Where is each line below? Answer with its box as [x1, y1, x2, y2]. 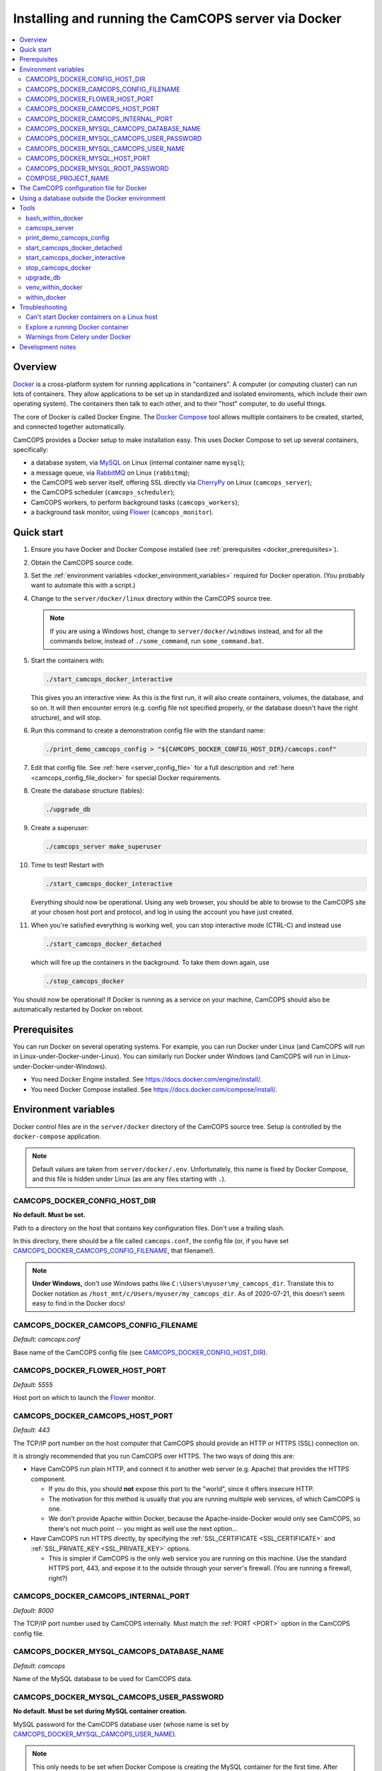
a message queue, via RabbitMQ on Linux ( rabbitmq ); [30, 468, 190, 477]
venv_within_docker [25, 283, 83, 292]
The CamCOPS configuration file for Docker [19, 184, 148, 193]
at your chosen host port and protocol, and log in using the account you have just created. [30, 907, 294, 917]
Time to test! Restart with [30, 861, 104, 869]
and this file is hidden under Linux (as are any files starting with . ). [32, 1175, 226, 1183]
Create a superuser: [30, 824, 89, 832]
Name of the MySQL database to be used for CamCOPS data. [13, 1675, 192, 1683]
